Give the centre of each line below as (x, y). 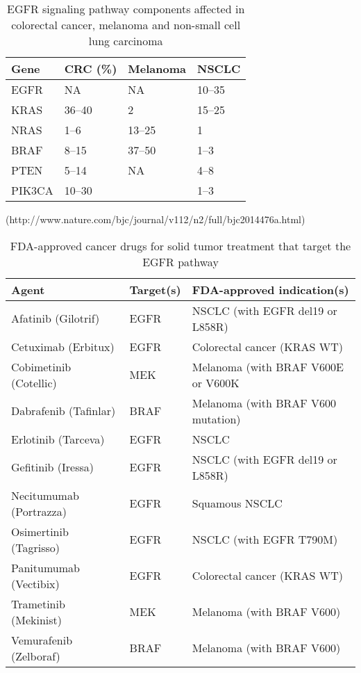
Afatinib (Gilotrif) (56, 318)
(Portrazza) (39, 511)
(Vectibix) (35, 583)
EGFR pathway (180, 261)
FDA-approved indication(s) (270, 289)
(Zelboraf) (36, 656)
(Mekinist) (36, 619)
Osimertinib (40, 531)
